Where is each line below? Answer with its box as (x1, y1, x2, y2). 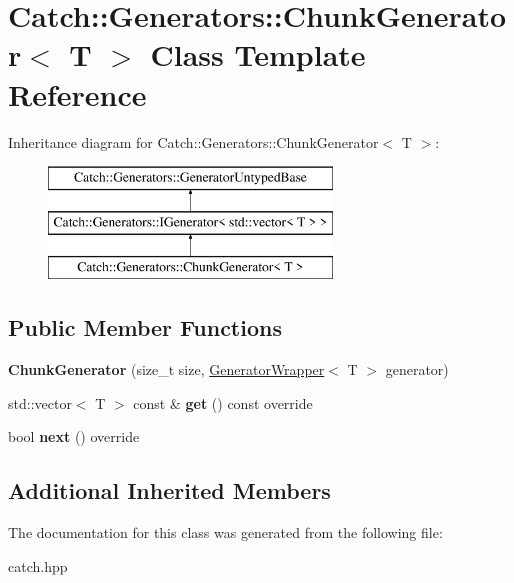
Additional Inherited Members (8, 475, 331, 506)
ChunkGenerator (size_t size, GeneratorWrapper (8, 359, 325, 380)
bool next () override (8, 426, 140, 447)
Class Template (150, 34, 366, 75)
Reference (8, 73, 147, 114)
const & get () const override (133, 392, 313, 413)
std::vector (8, 392, 72, 413)
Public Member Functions (8, 312, 282, 343)
